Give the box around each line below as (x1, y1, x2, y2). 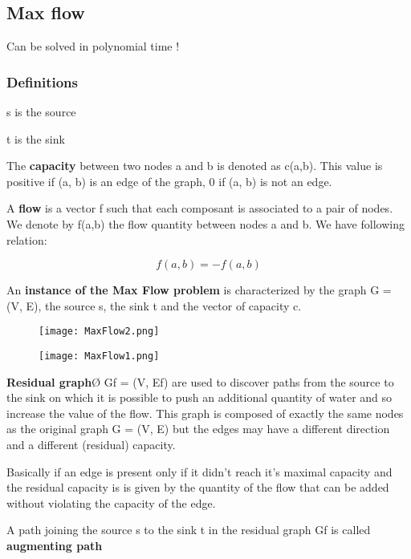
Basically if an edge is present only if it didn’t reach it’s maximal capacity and (6, 463, 393, 480)
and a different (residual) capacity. (6, 436, 176, 453)
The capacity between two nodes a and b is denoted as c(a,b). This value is (6, 157, 383, 174)
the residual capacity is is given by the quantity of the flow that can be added (6, 479, 389, 496)
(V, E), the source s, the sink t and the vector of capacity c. (6, 297, 302, 314)
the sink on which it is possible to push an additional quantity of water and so (6, 389, 393, 406)
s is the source (6, 103, 76, 120)
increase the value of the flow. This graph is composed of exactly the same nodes (6, 404, 404, 421)
